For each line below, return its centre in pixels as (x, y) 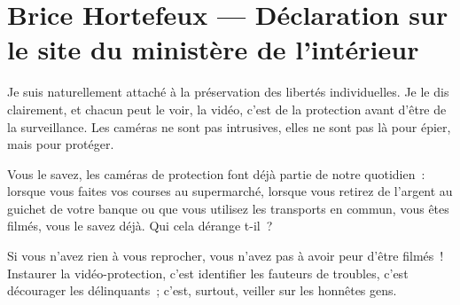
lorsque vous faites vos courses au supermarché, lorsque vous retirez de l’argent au (230, 191)
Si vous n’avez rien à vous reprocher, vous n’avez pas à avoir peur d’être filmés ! (226, 256)
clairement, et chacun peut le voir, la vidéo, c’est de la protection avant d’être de (227, 109)
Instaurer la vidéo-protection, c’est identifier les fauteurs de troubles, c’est (208, 273)
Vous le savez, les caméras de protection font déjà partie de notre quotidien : (216, 173)
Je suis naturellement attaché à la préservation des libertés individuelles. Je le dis (228, 92)
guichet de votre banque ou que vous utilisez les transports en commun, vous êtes (228, 208)
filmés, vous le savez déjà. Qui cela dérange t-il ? (140, 226)
